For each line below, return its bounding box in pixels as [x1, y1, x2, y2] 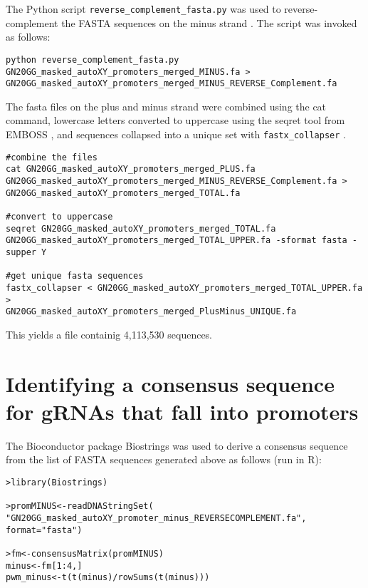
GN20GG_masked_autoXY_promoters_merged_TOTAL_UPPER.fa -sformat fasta [6, 235, 347, 246]
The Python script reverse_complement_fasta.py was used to [6, 1, 281, 16]
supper [6, 247, 36, 257]
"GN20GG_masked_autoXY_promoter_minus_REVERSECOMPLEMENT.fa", [6, 512, 307, 523]
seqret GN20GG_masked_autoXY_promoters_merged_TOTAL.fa [6, 223, 276, 234]
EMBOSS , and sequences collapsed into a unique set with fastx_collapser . [6, 127, 346, 141]
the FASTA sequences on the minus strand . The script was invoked [61, 15, 357, 30]
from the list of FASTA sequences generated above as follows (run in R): [6, 452, 322, 467]
